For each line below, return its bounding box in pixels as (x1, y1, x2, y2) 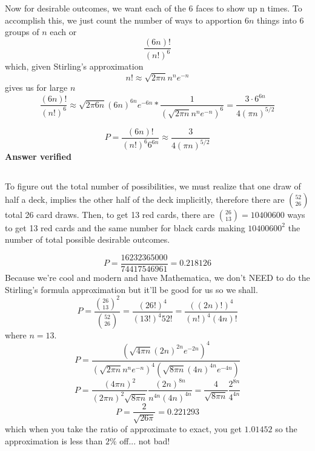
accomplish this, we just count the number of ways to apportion (5, 13, 242, 26)
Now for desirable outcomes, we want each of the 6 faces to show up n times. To (5, 2, 302, 14)
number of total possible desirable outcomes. (5, 233, 170, 246)
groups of (5, 25, 39, 38)
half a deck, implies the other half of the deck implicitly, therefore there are (5, 193, 285, 205)
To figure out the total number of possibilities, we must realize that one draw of (5, 180, 301, 193)
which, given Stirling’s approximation (5, 60, 144, 73)
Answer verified (5, 150, 71, 163)
